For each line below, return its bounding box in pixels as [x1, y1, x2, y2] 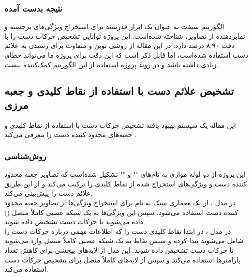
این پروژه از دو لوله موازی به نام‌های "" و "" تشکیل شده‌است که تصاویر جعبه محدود [4, 169, 246, 179]
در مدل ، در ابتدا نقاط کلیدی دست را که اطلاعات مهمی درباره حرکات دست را [4, 226, 231, 236]
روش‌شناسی [4, 150, 46, 162]
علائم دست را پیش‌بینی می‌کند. [4, 188, 93, 198]
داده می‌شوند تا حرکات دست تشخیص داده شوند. [4, 216, 145, 227]
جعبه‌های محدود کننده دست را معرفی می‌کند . [4, 129, 137, 139]
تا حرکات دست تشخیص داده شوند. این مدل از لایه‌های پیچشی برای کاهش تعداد [4, 245, 234, 255]
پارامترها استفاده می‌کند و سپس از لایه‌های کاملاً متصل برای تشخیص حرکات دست [4, 254, 240, 264]
